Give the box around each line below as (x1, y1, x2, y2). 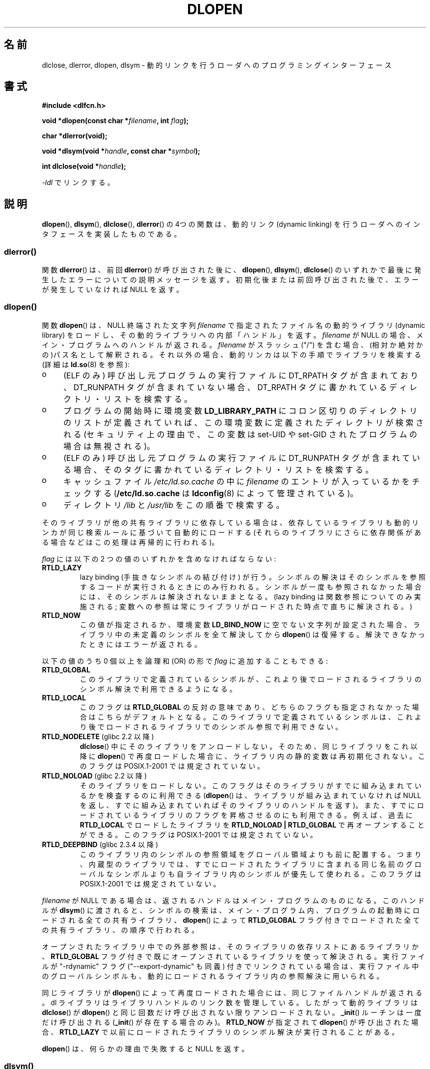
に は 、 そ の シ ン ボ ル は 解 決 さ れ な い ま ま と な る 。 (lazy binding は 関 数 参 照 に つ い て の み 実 (80, 592, 421, 601)
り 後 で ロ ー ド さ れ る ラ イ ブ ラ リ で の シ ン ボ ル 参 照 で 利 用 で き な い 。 (80, 722, 342, 731)
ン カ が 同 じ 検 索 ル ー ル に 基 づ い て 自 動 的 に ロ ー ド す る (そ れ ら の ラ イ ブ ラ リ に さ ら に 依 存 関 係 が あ (42, 528, 421, 536)
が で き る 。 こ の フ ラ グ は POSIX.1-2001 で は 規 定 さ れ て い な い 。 (80, 830, 317, 839)
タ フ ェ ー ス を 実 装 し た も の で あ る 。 (42, 230, 181, 239)
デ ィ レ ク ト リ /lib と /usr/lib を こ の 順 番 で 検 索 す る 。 (63, 500, 284, 510)
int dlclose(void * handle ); (42, 162, 126, 171)
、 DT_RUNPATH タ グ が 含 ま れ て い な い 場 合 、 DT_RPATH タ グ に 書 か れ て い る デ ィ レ (63, 382, 417, 392)
